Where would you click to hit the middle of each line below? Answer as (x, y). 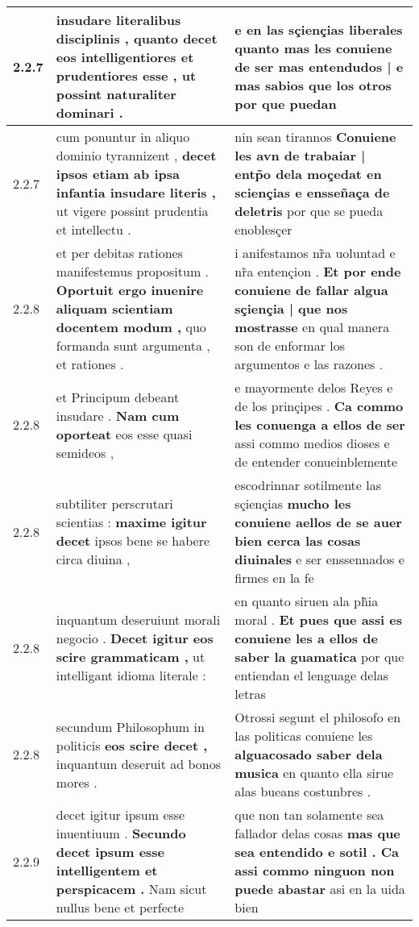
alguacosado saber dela (309, 754)
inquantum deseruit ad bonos (139, 763)
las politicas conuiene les (304, 736)
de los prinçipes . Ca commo (319, 406)
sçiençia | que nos (291, 308)
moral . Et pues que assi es (319, 619)
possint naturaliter (116, 94)
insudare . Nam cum (118, 415)
